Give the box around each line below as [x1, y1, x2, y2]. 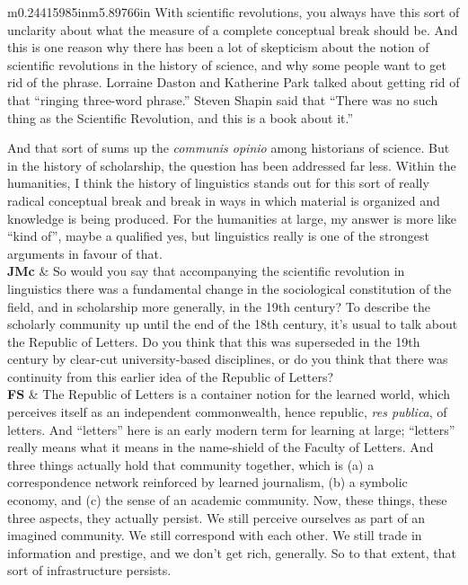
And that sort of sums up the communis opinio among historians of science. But [7, 138, 450, 157]
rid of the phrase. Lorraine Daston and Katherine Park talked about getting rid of [7, 73, 460, 92]
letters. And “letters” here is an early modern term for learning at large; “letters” [7, 420, 455, 439]
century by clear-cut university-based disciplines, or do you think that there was [7, 350, 448, 368]
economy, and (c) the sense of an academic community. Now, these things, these [7, 491, 447, 510]
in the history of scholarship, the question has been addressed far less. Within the [7, 155, 456, 174]
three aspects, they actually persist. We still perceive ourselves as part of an [7, 508, 426, 527]
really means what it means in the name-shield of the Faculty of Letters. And [7, 438, 434, 456]
